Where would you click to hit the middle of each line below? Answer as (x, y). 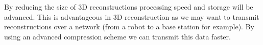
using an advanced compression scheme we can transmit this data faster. (117, 36)
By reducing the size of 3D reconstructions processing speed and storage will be (129, 7)
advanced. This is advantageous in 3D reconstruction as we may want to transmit (132, 16)
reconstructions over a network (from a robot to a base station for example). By (129, 27)
